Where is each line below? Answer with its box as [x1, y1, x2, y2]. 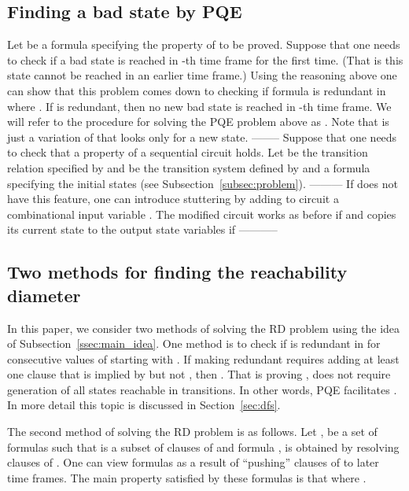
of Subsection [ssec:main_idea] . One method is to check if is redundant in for [7, 335, 381, 352]
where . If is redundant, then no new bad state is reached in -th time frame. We [7, 98, 392, 114]
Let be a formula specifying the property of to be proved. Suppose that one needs [7, 36, 400, 53]
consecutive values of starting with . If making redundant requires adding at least [7, 350, 400, 367]
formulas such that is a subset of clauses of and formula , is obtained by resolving [7, 438, 400, 455]
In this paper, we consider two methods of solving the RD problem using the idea [7, 319, 400, 336]
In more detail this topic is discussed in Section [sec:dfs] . [7, 397, 281, 413]
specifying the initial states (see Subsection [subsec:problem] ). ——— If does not [7, 175, 398, 191]
